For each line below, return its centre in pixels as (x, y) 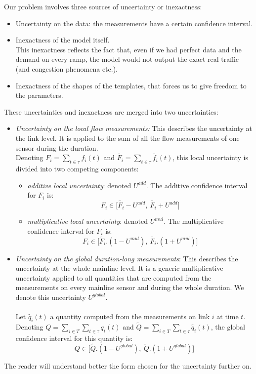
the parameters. (39, 95)
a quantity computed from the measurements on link (130, 316)
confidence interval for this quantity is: (74, 338)
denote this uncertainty (51, 297)
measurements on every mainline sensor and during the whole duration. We (130, 287)
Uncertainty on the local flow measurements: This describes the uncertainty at (134, 128)
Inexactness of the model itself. (63, 40)
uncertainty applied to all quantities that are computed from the (113, 277)
